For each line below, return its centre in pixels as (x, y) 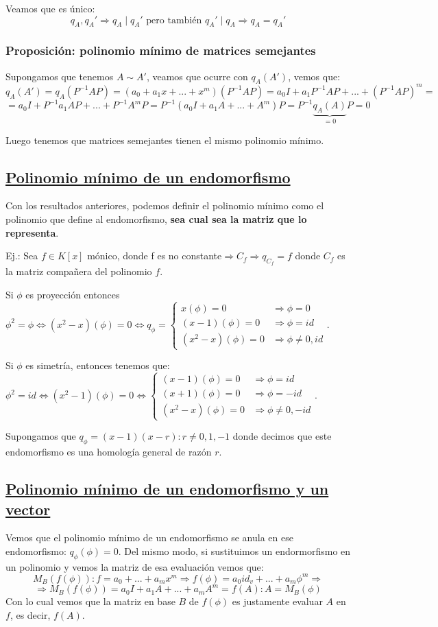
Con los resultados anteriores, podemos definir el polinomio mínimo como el (165, 205)
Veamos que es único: (50, 8)
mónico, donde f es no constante (155, 256)
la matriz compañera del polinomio (79, 271)
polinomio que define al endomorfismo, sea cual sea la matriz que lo (156, 219)
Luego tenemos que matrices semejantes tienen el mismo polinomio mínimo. (165, 140)
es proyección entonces (73, 295)
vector (28, 509)
